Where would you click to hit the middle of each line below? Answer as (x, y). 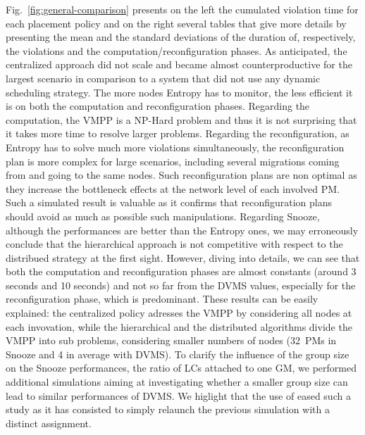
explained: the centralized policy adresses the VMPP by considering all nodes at (179, 313)
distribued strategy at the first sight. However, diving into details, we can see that (183, 257)
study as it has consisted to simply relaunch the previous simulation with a (168, 409)
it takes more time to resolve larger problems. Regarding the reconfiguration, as (178, 133)
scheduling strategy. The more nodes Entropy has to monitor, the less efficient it (179, 92)
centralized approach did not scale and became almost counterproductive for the (179, 64)
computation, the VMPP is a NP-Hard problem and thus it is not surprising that (181, 119)
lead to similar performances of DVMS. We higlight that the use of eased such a (178, 395)
